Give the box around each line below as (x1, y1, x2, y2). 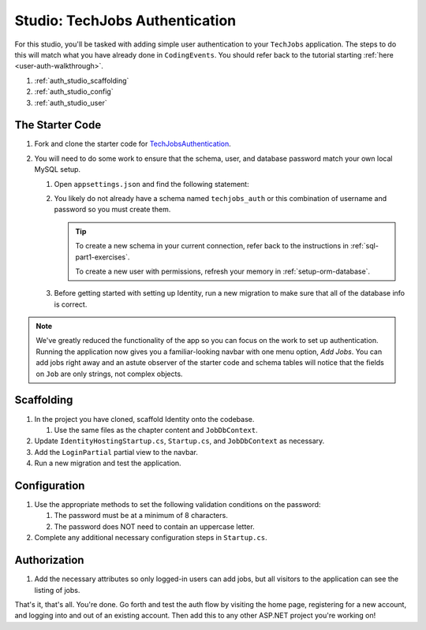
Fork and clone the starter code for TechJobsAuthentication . (34, 139, 232, 149)
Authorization (14, 554, 84, 567)
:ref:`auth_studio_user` (34, 98, 107, 107)
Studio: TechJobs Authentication (14, 12, 237, 29)
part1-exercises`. (75, 252, 130, 262)
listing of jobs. (34, 585, 80, 595)
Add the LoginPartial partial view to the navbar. (34, 447, 199, 457)
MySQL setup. (34, 165, 81, 174)
